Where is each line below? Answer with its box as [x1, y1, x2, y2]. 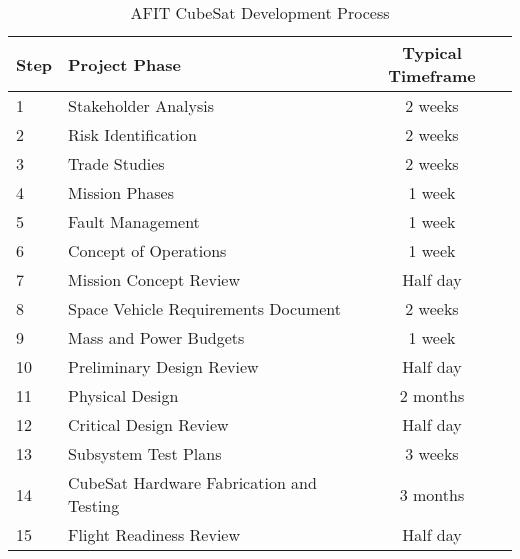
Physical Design [68, 384, 179, 407]
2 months [399, 384, 465, 407]
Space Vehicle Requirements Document [68, 297, 342, 320]
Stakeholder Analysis [68, 94, 215, 117]
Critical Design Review [68, 413, 229, 436]
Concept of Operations [68, 239, 227, 262]
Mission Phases [68, 181, 174, 204]
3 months [399, 482, 465, 506]
